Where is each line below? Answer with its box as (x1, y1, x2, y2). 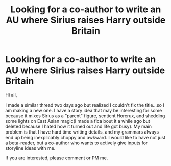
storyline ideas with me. (5, 145, 56, 151)
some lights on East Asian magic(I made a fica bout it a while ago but (5, 118, 151, 124)
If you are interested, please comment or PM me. (5, 155, 108, 161)
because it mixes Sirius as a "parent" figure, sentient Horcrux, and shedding (5, 113, 165, 119)
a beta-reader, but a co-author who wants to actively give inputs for (5, 140, 148, 146)
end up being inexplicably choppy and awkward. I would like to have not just (5, 134, 166, 140)
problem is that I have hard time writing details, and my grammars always (5, 128, 159, 135)
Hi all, (5, 92, 17, 98)
